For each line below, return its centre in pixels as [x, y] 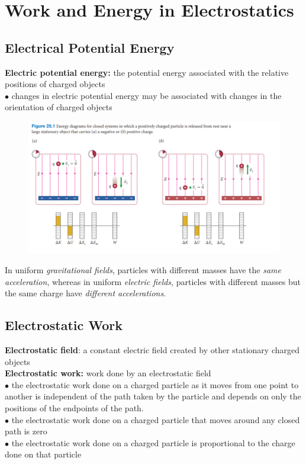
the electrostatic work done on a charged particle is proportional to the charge [153, 442]
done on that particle [43, 454]
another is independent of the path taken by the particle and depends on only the [153, 396]
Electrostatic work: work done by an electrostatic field [108, 373]
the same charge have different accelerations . [86, 293]
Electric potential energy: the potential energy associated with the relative [147, 72]
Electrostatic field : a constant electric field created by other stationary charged [152, 350]
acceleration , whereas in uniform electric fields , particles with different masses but [153, 281]
